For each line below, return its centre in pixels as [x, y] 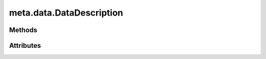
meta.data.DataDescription [66, 13]
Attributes [25, 46]
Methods [23, 30]
